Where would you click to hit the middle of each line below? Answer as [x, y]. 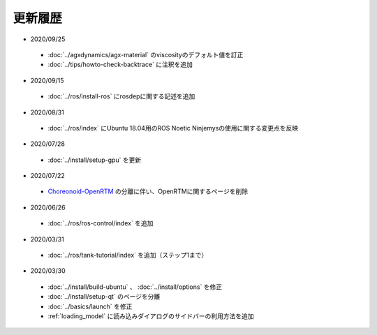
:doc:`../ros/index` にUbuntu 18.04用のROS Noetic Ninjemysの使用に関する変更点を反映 [173, 128]
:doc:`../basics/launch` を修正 [90, 306]
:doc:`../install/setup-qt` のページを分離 [104, 297]
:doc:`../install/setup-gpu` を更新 [95, 160]
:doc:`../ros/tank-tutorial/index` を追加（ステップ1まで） [128, 255]
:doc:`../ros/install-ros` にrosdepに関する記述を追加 [121, 96]
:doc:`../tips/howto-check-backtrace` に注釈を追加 [120, 65]
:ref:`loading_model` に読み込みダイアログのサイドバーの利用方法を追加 [151, 316]
